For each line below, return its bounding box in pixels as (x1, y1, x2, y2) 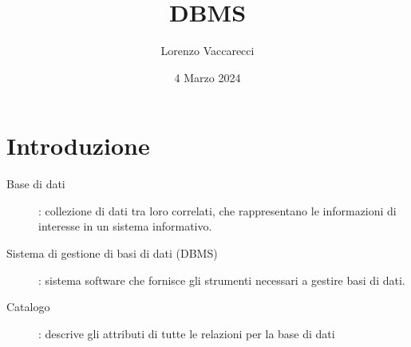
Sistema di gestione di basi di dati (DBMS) (6, 245, 218, 262)
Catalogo (6, 298, 50, 315)
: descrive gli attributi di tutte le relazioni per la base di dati (38, 325, 335, 341)
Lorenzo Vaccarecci (160, 42, 255, 59)
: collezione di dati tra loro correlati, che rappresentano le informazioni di (38, 202, 397, 219)
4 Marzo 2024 (174, 69, 241, 85)
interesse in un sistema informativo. (38, 218, 212, 235)
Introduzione (6, 129, 150, 162)
